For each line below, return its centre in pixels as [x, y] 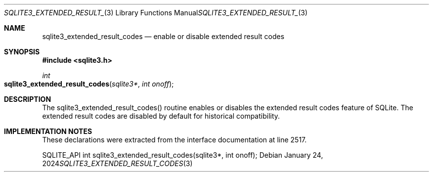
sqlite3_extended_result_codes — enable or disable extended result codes [163, 36]
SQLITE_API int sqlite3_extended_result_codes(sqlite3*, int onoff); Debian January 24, [183, 155]
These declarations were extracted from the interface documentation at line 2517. [174, 140]
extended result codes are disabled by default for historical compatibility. [161, 116]
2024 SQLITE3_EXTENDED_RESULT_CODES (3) [117, 163]
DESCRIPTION [28, 99]
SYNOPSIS [22, 52]
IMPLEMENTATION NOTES [48, 131]
